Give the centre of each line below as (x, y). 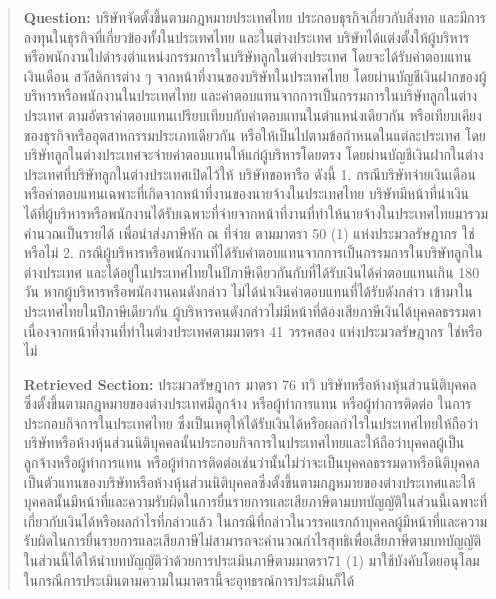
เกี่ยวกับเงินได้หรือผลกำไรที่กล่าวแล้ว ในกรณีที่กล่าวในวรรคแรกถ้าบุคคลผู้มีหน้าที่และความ (255, 520)
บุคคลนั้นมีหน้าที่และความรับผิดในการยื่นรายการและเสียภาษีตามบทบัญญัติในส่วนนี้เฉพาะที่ (255, 501)
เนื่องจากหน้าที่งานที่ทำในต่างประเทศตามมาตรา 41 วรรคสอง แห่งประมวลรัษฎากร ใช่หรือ (253, 330)
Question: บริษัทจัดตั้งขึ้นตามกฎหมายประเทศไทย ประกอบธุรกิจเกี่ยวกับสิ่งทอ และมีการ (254, 17)
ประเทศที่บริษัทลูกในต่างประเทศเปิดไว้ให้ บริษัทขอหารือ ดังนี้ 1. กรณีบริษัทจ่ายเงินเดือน (249, 173)
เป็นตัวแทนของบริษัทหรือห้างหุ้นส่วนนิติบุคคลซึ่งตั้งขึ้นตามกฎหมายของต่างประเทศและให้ (249, 481)
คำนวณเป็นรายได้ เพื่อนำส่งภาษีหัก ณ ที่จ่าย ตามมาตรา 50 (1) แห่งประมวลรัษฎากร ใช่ (249, 232)
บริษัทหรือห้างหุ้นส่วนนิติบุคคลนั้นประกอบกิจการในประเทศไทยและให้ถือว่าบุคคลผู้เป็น (244, 442)
